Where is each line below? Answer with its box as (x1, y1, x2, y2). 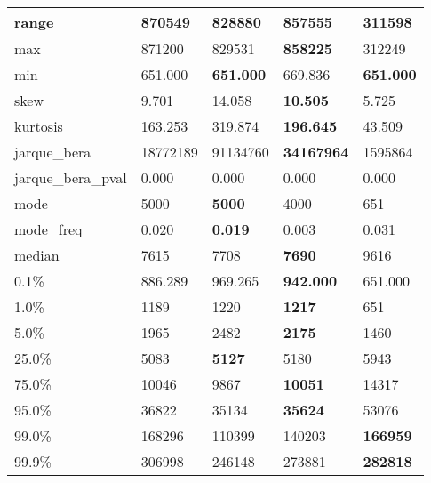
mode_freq (14, 219, 83, 239)
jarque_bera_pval (14, 167, 127, 188)
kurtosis (14, 116, 63, 136)
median (14, 245, 60, 265)
